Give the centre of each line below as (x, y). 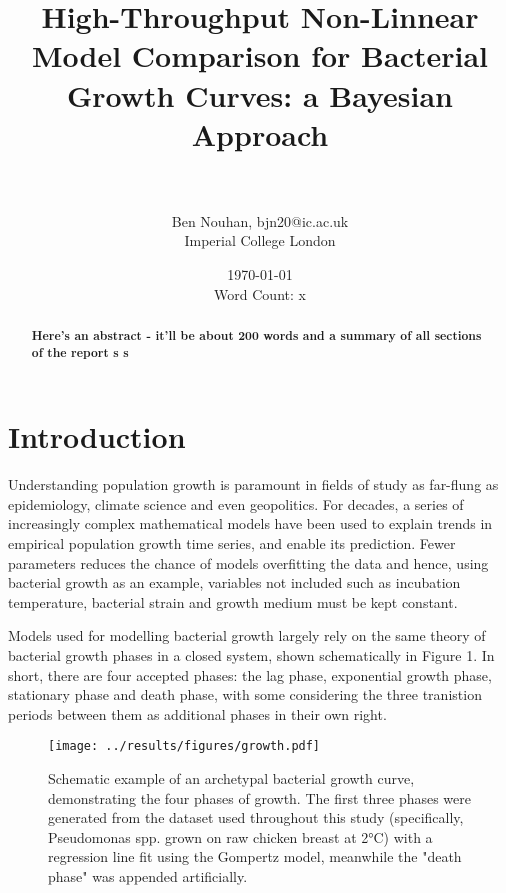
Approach (260, 133)
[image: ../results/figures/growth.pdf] (184, 746)
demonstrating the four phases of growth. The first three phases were (260, 797)
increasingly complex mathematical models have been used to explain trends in (250, 523)
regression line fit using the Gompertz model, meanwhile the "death (255, 856)
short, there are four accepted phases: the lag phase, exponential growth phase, (250, 674)
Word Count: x (260, 293)
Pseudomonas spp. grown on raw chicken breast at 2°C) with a (240, 836)
